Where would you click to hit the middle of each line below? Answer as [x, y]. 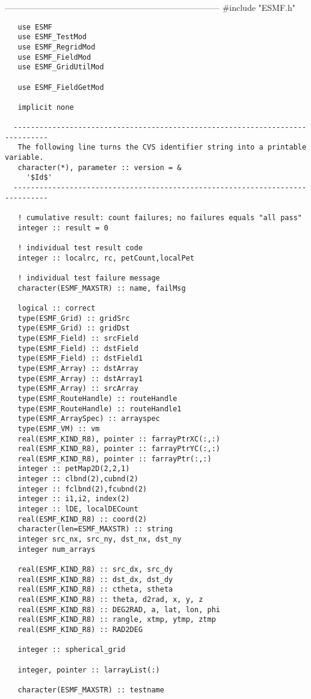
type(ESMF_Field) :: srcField [78, 338]
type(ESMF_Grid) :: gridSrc [74, 318]
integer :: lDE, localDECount [78, 509]
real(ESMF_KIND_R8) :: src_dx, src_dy [95, 570]
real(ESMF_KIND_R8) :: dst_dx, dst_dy [95, 579]
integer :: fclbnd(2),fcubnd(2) [82, 489]
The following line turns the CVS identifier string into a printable [162, 147]
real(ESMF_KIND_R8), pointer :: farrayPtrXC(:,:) [119, 439]
